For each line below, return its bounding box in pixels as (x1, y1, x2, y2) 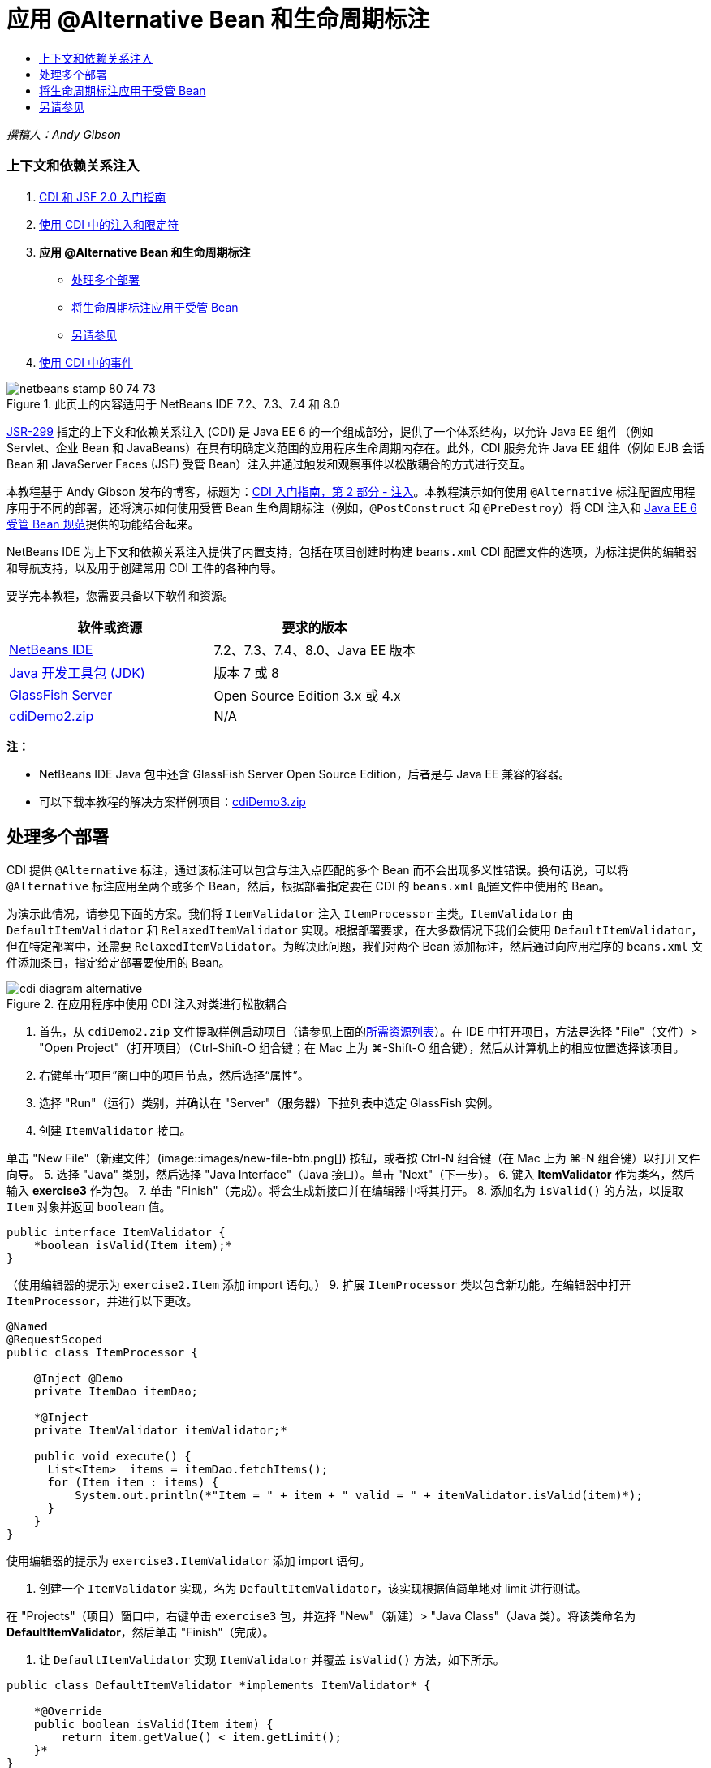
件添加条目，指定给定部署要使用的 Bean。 (6, 955, 231, 970)
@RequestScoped (6, 1333, 103, 1347)
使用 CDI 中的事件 (39, 355, 133, 369)
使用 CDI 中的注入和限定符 (39, 217, 179, 231)
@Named (6, 1320, 48, 1334)
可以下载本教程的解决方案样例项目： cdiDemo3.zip (39, 794, 306, 809)
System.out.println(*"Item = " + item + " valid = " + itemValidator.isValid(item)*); (75, 1489, 643, 1503)
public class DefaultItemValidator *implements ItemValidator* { (6, 1679, 431, 1693)
